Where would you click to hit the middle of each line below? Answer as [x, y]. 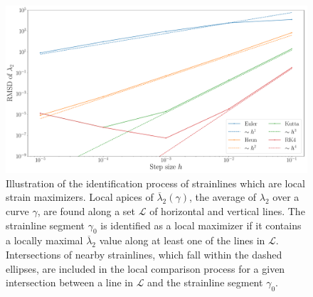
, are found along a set [86, 210]
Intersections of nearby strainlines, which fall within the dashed [144, 254]
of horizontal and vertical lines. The [227, 210]
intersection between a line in [69, 282]
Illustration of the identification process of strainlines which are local [155, 183]
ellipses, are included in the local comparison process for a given [145, 268]
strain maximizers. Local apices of [80, 197]
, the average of [223, 197]
